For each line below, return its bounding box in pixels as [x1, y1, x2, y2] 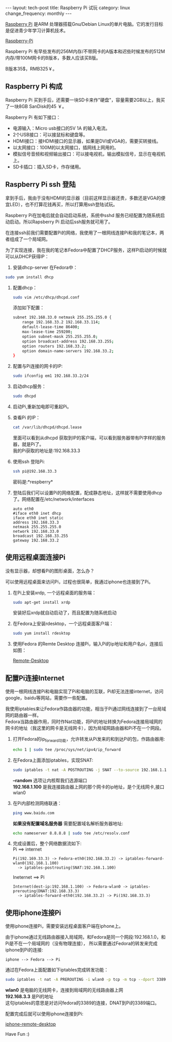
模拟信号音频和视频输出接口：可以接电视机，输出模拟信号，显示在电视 [12, 151, 161, 157]
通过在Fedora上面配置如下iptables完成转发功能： [5, 967, 109, 973]
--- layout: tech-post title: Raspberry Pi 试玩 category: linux [5, 5, 131, 11]
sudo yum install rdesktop [12, 631, 71, 636]
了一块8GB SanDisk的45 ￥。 [5, 103, 67, 109]
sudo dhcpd [12, 393, 36, 399]
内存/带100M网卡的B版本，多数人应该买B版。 [5, 55, 101, 61]
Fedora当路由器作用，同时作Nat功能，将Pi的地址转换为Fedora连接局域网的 [5, 718, 163, 725]
